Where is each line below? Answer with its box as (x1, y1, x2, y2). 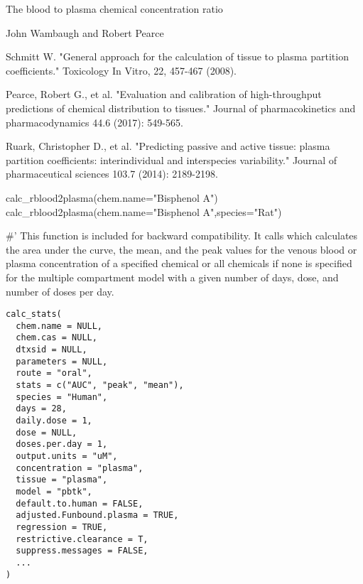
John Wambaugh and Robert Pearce (6, 25, 164, 40)
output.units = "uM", (16, 450, 118, 461)
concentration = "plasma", (16, 463, 143, 473)
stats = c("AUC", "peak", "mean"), (16, 380, 184, 391)
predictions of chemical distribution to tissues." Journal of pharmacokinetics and (6, 100, 356, 115)
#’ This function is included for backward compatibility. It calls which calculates (6, 228, 358, 243)
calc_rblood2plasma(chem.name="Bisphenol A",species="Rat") (6, 204, 282, 219)
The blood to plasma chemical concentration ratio (6, 1, 223, 16)
